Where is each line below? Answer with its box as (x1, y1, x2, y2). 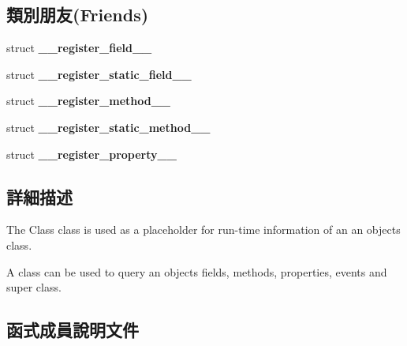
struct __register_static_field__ (6, 66, 192, 82)
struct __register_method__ (6, 92, 170, 109)
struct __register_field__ (6, 39, 152, 56)
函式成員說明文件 (6, 318, 139, 342)
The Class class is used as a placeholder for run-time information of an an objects (6, 221, 401, 238)
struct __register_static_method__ (6, 118, 211, 135)
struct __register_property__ (6, 145, 177, 162)
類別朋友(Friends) (6, 2, 149, 27)
